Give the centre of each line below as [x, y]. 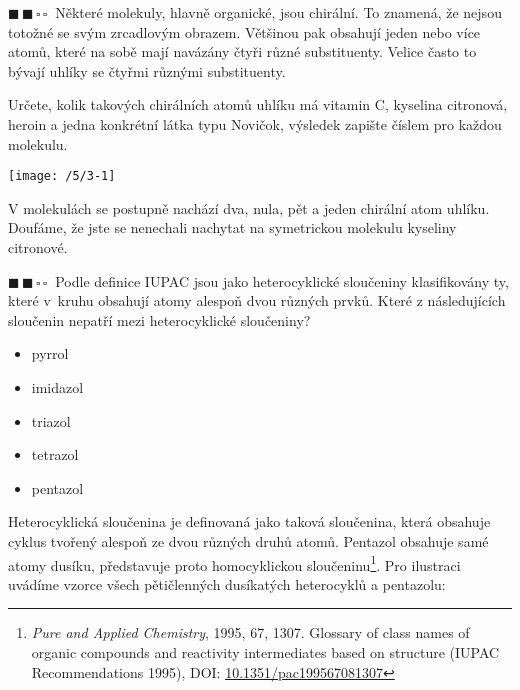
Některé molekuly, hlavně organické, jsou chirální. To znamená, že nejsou [278, 12]
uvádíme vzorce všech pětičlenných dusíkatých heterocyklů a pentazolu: [227, 583]
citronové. [38, 247]
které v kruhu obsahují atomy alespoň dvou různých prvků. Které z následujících [257, 300]
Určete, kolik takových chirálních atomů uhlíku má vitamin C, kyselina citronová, [258, 104]
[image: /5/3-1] [62, 176]
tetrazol [55, 454]
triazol [51, 420]
